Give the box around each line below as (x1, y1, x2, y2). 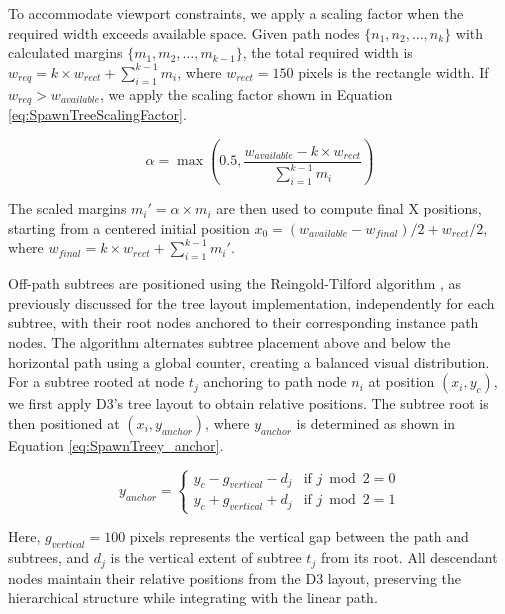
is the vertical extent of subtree (110, 547, 302, 568)
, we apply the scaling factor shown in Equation (100, 83, 393, 104)
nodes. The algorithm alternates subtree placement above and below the (8, 331, 451, 352)
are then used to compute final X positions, (216, 198, 482, 219)
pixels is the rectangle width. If (298, 61, 489, 82)
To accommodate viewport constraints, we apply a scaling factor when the (8, 3, 464, 23)
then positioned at (8, 412, 120, 433)
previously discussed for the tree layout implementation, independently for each (8, 292, 495, 313)
